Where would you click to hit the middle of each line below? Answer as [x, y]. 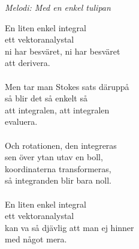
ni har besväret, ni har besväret [63, 51]
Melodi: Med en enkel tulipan [58, 7]
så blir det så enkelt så [46, 98]
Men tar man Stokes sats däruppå [67, 86]
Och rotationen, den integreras [61, 145]
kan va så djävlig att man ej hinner [69, 227]
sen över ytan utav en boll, [54, 157]
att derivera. [28, 63]
